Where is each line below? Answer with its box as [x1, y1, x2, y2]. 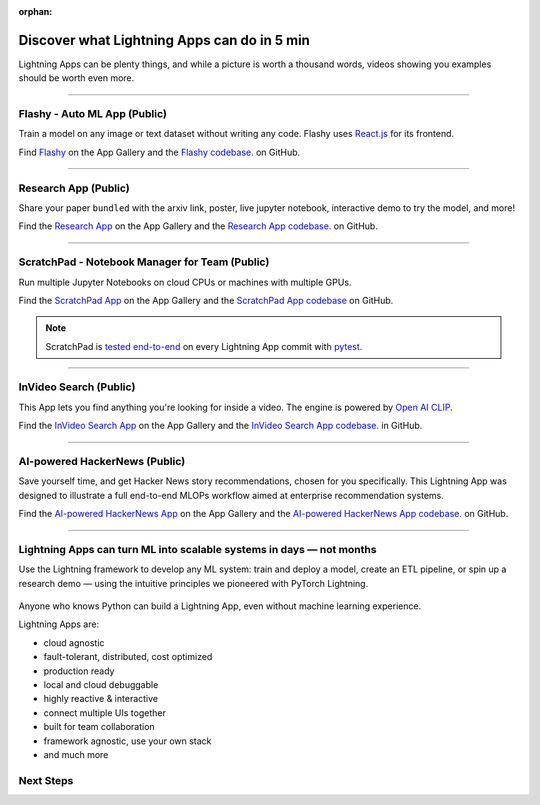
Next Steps [18, 773, 74, 787]
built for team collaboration [43, 721, 155, 733]
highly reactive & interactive [43, 693, 159, 705]
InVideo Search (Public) [18, 380, 136, 394]
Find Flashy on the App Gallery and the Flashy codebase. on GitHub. [18, 146, 301, 158]
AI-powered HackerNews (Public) [18, 454, 186, 468]
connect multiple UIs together [43, 706, 167, 719]
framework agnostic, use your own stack [43, 735, 212, 747]
